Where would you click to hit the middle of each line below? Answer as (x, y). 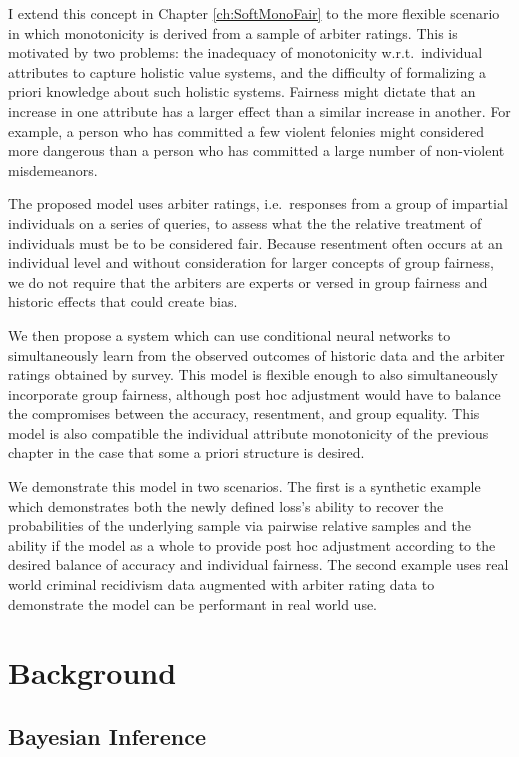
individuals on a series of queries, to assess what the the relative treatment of (245, 222)
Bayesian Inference (107, 735)
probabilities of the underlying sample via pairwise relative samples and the (239, 525)
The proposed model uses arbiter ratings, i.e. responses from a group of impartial (258, 203)
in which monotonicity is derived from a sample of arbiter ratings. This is (233, 32)
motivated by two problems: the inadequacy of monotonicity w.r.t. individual (245, 52)
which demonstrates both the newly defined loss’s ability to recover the (226, 505)
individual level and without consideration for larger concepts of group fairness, (251, 262)
